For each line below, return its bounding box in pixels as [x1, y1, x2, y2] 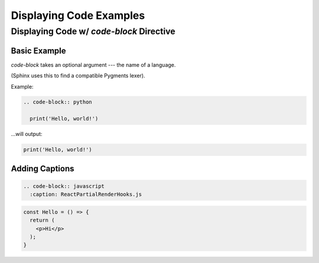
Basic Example [11, 46, 66, 56]
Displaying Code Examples [11, 9, 145, 22]
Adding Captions [11, 163, 74, 174]
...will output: [11, 131, 43, 138]
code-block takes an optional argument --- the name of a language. [11, 61, 176, 68]
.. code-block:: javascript [23, 183, 105, 189]
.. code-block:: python [23, 99, 93, 106]
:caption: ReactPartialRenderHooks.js [30, 191, 142, 198]
